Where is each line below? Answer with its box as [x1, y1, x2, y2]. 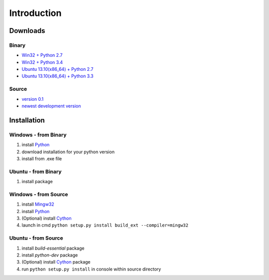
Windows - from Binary [9, 131, 67, 138]
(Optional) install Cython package [21, 259, 91, 265]
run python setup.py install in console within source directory [21, 266, 161, 272]
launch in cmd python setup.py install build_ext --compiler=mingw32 [21, 222, 189, 228]
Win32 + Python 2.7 [21, 52, 63, 58]
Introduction [9, 7, 62, 18]
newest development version [21, 103, 81, 109]
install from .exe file [21, 155, 62, 162]
